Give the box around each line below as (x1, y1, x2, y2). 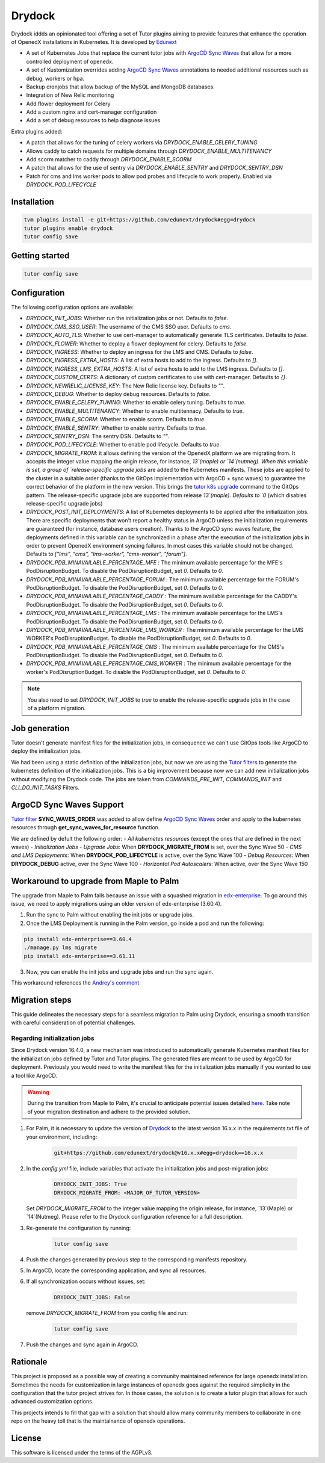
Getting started (11, 250, 70, 261)
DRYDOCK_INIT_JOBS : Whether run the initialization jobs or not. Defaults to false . (26, 315, 229, 322)
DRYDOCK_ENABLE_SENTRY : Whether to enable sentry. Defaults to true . (26, 424, 207, 431)
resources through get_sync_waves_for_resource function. (11, 824, 160, 831)
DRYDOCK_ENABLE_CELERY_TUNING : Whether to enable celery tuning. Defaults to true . (26, 399, 246, 406)
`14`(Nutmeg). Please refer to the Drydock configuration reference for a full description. (26, 1213, 243, 1220)
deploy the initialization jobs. (11, 747, 82, 755)
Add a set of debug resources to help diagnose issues (26, 117, 161, 124)
